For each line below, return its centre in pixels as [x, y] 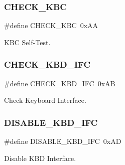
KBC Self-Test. [27, 42]
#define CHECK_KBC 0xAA [51, 25]
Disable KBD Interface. [40, 158]
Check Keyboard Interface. [45, 100]
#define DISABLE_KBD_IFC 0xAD [63, 141]
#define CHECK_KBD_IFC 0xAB [60, 83]
